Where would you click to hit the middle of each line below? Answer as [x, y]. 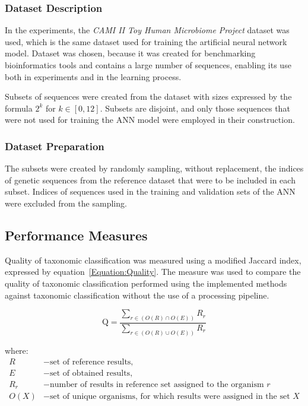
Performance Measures [76, 235]
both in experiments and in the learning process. [93, 76]
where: [17, 350]
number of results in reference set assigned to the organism [157, 384]
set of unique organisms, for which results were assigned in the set [170, 397]
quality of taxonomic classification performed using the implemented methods [146, 283]
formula [19, 108]
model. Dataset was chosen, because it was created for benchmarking [130, 53]
